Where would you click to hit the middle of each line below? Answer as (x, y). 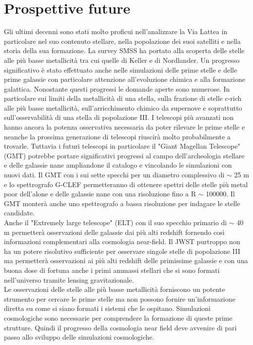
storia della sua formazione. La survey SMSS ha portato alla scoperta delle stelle (124, 50)
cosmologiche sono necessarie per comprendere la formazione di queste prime (118, 317)
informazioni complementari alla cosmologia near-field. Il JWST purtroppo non (122, 241)
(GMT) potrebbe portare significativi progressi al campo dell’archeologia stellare (124, 155)
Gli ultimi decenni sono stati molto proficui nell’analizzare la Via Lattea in (116, 31)
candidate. (19, 213)
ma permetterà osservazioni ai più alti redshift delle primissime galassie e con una (126, 260)
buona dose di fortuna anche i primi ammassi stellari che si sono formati (112, 270)
